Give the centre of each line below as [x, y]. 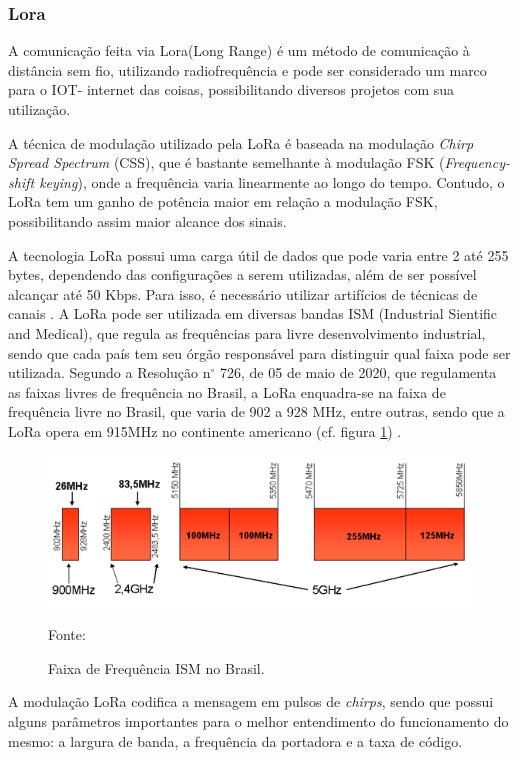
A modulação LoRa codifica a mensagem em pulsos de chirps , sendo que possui [251, 701]
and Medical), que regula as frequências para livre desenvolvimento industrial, [247, 332]
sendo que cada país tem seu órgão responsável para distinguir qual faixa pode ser [259, 352]
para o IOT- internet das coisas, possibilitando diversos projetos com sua [231, 89]
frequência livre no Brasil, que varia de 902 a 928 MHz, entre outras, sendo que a [256, 411]
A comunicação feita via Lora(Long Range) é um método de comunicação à [239, 50]
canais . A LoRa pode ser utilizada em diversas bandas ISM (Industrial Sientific [253, 313]
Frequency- [477, 162]
